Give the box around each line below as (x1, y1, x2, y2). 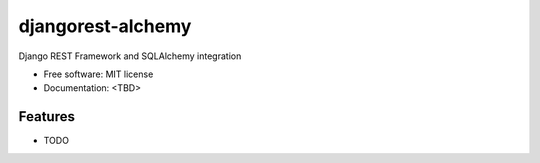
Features (18, 108, 75, 125)
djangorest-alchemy (18, 15, 192, 37)
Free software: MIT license (43, 68, 154, 80)
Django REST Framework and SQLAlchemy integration (18, 50, 242, 62)
